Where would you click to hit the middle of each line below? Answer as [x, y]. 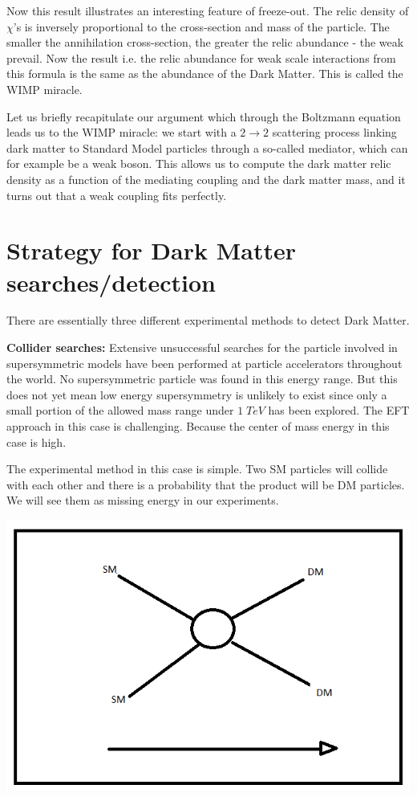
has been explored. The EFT [339, 410]
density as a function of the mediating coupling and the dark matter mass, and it [206, 179]
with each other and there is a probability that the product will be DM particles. [206, 484]
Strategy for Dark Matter [151, 250]
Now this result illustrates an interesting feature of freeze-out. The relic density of [208, 10]
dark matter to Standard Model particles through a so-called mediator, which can [207, 147]
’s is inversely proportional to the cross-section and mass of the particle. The [201, 26]
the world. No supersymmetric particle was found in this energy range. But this [202, 379]
